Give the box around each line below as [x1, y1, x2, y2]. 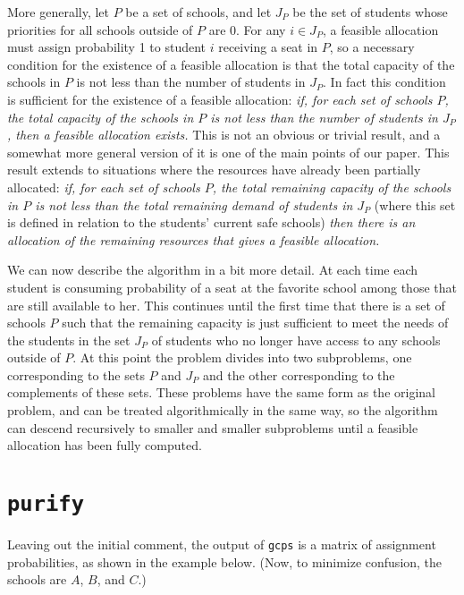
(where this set [374, 195, 456, 214]
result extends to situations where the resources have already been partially [7, 160, 421, 179]
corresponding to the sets [7, 365, 145, 384]
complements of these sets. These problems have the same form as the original [7, 383, 435, 402]
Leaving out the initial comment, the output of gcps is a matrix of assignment [7, 535, 436, 554]
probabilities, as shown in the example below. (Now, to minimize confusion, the [7, 552, 443, 571]
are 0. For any [208, 20, 286, 38]
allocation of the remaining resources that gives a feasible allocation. [7, 230, 380, 249]
